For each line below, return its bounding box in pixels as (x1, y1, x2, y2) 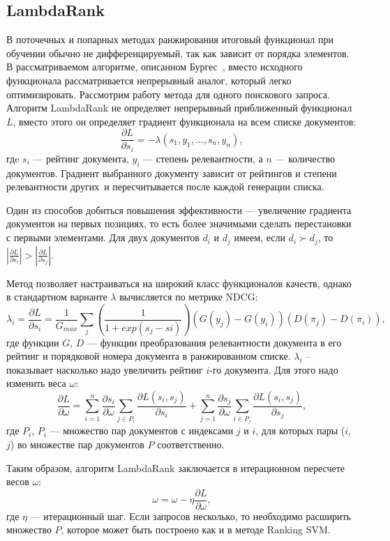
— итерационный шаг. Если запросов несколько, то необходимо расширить (30, 508, 351, 523)
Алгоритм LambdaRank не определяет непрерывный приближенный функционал (6, 100, 352, 115)
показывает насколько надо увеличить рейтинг (6, 362, 203, 376)
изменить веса (6, 376, 66, 390)
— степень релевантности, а (143, 151, 263, 165)
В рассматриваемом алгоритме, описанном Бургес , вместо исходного (6, 59, 303, 74)
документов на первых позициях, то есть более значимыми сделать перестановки (6, 216, 352, 231)
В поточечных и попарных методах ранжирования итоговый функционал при (6, 32, 333, 47)
